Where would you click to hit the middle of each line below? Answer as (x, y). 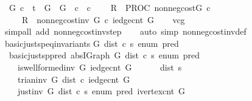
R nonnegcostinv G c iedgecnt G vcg (103, 19)
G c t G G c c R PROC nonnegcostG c (110, 7)
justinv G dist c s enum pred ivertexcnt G (101, 91)
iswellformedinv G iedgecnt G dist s (100, 67)
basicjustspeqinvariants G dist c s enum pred (92, 43)
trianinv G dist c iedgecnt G (74, 79)
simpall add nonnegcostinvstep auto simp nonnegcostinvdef (125, 31)
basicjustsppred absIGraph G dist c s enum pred (104, 55)
